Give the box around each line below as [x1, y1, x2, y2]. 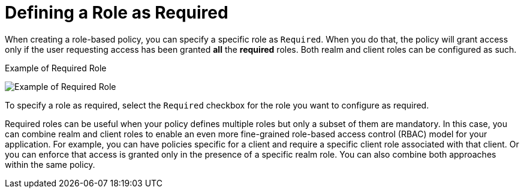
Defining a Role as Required [5, 2, 228, 23]
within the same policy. [5, 159, 95, 170]
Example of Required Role [5, 62, 107, 73]
